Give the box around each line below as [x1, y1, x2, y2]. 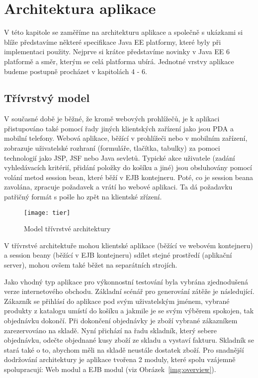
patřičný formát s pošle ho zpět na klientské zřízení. [4, 191, 162, 202]
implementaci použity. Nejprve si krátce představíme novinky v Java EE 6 [4, 46, 230, 57]
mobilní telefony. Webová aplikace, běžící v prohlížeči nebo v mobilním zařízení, [4, 133, 248, 143]
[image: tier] [24, 209, 71, 216]
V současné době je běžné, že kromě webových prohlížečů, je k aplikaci [4, 113, 220, 124]
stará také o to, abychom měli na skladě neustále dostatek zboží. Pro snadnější [4, 344, 244, 355]
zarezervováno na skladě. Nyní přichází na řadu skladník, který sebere [4, 325, 217, 335]
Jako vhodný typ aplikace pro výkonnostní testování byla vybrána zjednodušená [4, 276, 248, 286]
